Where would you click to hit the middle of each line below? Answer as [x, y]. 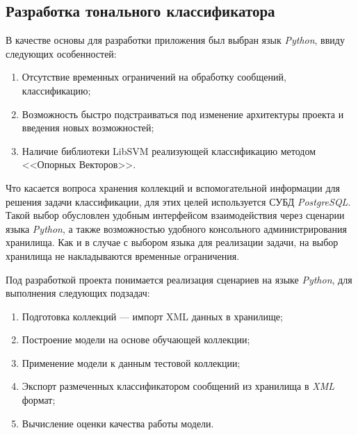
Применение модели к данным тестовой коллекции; [131, 362]
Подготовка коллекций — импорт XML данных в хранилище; [152, 316]
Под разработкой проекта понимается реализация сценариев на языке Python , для [179, 279]
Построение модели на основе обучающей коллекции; [136, 339]
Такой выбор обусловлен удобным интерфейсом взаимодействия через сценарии [175, 215]
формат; [39, 400]
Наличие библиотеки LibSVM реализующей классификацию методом [169, 150]
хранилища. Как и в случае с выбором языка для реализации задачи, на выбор [172, 242]
